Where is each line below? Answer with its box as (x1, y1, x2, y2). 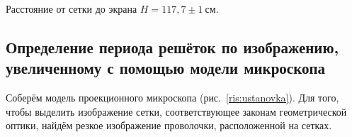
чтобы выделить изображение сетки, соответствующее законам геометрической (6, 104, 347, 119)
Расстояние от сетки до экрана (6, 1, 137, 16)
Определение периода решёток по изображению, (6, 35, 339, 57)
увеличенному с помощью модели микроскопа (6, 57, 326, 79)
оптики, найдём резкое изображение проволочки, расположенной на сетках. (6, 118, 332, 133)
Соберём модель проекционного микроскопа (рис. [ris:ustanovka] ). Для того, (6, 90, 339, 105)
